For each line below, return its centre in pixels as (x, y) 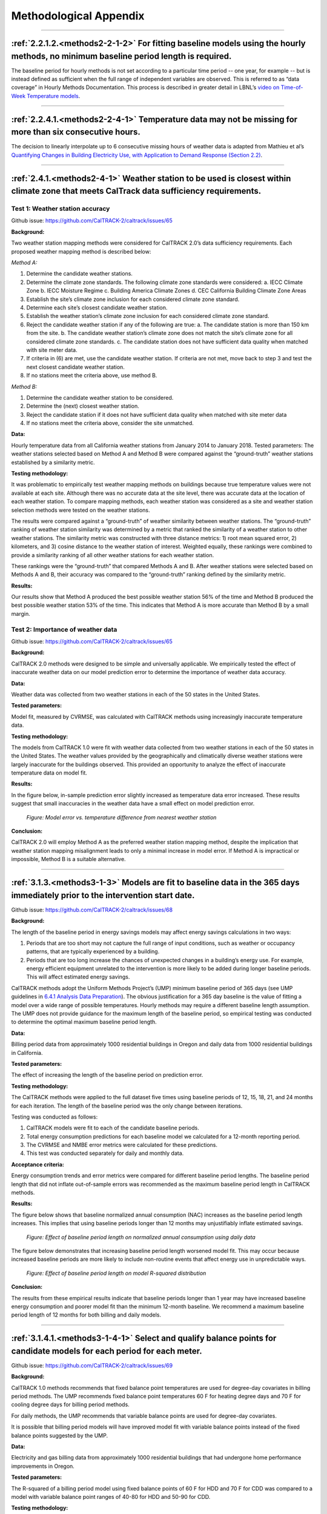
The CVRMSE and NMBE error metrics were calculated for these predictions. (122, 1145)
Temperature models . (54, 96)
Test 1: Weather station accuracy (61, 209)
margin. (21, 613)
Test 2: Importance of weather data (64, 629)
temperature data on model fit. (49, 773)
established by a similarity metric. (53, 462)
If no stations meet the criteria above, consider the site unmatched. (110, 423)
